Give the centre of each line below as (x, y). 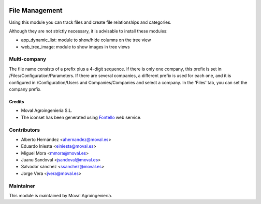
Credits (16, 102)
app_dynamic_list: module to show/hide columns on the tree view (86, 40)
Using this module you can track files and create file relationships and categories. (90, 22)
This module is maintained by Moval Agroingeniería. (60, 196)
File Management (36, 10)
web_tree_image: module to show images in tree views (75, 47)
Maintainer (22, 186)
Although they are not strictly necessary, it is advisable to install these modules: (88, 31)
